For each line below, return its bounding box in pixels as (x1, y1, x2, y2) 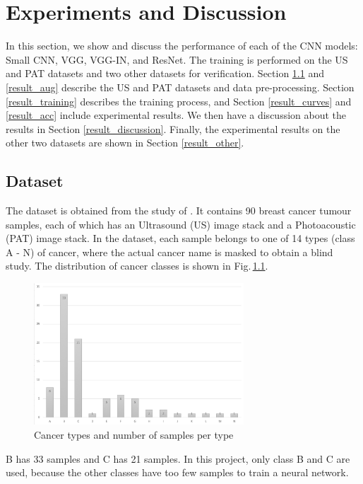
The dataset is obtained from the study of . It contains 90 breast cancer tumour (6, 203, 352, 218)
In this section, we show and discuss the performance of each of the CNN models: (6, 38, 358, 53)
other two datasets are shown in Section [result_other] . (6, 135, 244, 150)
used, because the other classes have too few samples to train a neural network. (6, 465, 349, 480)
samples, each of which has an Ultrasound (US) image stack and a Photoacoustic (6, 217, 356, 231)
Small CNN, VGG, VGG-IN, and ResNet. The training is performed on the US (6, 52, 348, 67)
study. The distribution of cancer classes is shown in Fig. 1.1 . (6, 258, 268, 273)
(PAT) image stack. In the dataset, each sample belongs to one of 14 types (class (6, 231, 355, 246)
